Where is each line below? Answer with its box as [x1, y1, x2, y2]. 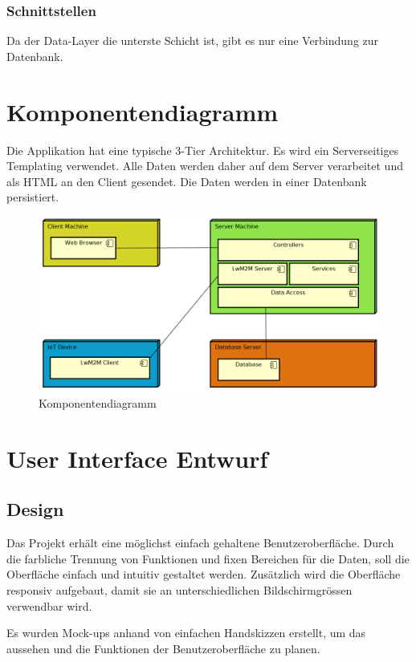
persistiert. [6, 189, 59, 205]
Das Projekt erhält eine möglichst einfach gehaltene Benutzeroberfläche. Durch [6, 534, 394, 551]
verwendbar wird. [6, 597, 92, 614]
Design [6, 497, 64, 522]
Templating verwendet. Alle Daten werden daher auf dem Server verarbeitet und [6, 157, 403, 174]
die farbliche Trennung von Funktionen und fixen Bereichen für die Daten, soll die [6, 550, 410, 567]
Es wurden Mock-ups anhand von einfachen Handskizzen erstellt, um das [6, 624, 366, 641]
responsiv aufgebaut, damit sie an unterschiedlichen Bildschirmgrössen [6, 581, 353, 598]
